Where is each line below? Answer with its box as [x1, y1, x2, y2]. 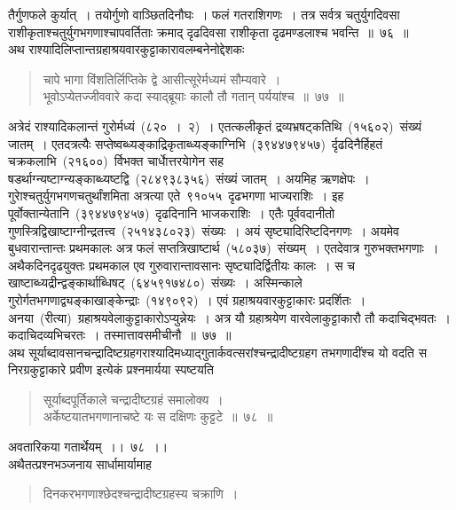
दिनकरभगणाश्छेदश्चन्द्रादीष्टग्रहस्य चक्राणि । [43, 484, 239, 503]
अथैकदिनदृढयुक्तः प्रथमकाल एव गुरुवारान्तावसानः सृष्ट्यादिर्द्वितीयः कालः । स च [8, 255, 355, 274]
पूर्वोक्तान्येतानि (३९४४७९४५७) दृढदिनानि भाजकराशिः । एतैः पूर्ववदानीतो [8, 203, 335, 222]
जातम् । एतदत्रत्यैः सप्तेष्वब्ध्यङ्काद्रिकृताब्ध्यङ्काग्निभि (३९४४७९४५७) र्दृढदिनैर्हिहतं [8, 134, 383, 153]
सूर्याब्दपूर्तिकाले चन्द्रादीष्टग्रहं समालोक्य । [43, 389, 224, 408]
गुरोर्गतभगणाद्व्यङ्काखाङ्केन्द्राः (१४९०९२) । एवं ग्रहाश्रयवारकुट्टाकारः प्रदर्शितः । [8, 290, 366, 309]
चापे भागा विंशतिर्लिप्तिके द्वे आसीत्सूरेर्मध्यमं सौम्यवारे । [43, 69, 281, 88]
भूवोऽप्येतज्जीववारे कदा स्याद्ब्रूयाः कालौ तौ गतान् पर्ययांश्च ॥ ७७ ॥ [43, 87, 344, 106]
